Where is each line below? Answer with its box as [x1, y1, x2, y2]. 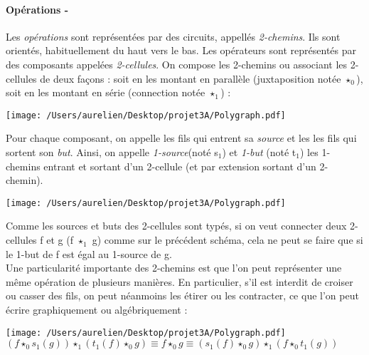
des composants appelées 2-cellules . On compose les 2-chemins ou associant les [6, 56, 348, 71]
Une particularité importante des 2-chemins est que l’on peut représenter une [6, 260, 342, 275]
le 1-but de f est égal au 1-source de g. [6, 246, 172, 261]
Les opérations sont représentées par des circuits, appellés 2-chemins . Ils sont [6, 29, 341, 43]
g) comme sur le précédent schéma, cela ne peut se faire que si [92, 232, 363, 247]
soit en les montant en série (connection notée [6, 85, 205, 100]
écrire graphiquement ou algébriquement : [6, 302, 188, 317]
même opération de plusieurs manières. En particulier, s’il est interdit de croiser [6, 274, 353, 289]
